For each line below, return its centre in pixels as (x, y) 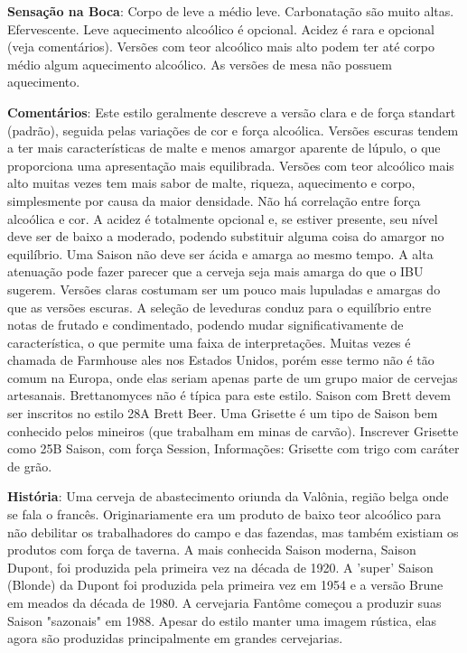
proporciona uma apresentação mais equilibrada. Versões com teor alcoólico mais (231, 165)
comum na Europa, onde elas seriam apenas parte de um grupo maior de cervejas (233, 377)
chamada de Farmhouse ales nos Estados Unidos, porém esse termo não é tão (221, 360)
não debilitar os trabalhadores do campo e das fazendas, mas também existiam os (233, 532)
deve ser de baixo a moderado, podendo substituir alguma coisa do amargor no (226, 236)
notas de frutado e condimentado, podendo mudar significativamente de (205, 325)
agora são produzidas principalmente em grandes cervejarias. (175, 638)
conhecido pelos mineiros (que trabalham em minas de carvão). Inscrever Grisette (233, 430)
